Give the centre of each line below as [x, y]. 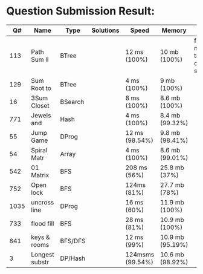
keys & [40, 237]
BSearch [72, 102]
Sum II [40, 59]
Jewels [41, 115]
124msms [140, 254]
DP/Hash [73, 258]
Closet [40, 105]
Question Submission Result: [81, 11]
